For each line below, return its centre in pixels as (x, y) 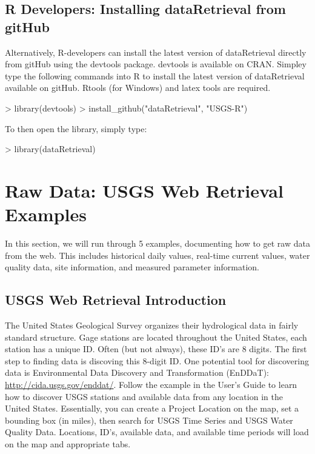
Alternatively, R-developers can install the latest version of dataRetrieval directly (156, 52)
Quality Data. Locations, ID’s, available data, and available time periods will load (157, 432)
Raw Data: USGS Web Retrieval (144, 190)
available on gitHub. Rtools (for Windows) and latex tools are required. (138, 88)
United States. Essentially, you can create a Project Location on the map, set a (152, 408)
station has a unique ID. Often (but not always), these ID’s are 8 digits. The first (156, 349)
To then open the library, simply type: (76, 128)
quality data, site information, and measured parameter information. (132, 267)
